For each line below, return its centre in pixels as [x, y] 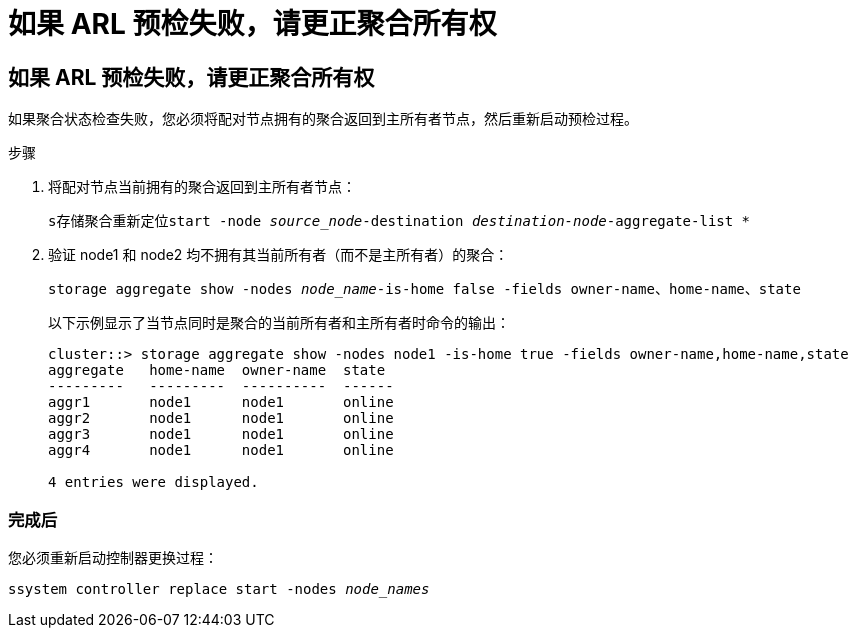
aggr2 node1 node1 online [221, 418]
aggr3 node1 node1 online [221, 434]
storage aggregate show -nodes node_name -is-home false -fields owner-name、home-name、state [424, 289]
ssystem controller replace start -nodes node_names [219, 588]
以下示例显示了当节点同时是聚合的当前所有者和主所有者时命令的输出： [279, 323]
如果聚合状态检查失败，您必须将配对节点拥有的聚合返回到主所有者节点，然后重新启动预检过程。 [323, 119]
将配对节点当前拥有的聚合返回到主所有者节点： [202, 187]
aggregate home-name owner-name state [217, 370]
